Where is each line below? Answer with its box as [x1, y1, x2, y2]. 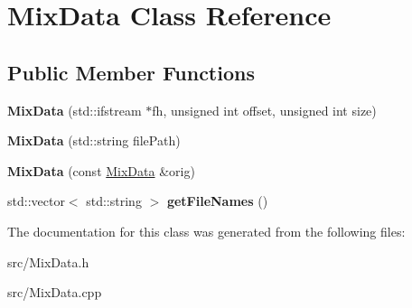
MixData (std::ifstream [7, 100, 142, 119]
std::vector [7, 191, 65, 210]
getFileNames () [166, 191, 268, 210]
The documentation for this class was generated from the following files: [7, 221, 406, 240]
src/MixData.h [7, 252, 89, 271]
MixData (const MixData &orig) [7, 161, 195, 180]
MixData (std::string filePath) [7, 131, 181, 150]
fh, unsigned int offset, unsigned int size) [152, 100, 377, 119]
